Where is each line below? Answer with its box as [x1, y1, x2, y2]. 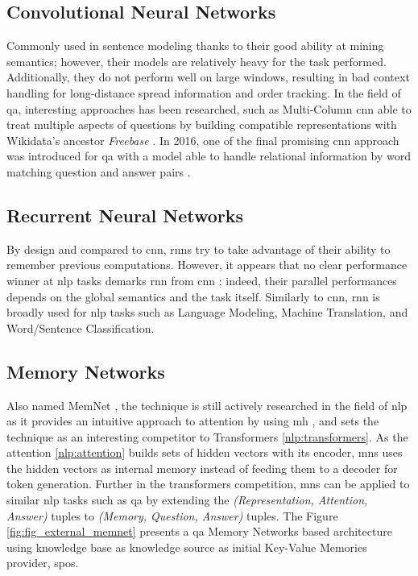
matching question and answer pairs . [6, 163, 191, 180]
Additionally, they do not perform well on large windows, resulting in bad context [6, 68, 410, 85]
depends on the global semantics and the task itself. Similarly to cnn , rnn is [6, 288, 380, 305]
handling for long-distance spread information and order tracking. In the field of [6, 84, 401, 101]
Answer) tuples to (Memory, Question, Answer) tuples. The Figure [6, 507, 338, 524]
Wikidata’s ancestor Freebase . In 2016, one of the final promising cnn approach [6, 131, 399, 148]
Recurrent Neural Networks [6, 202, 244, 227]
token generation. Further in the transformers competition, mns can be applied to [6, 475, 410, 492]
